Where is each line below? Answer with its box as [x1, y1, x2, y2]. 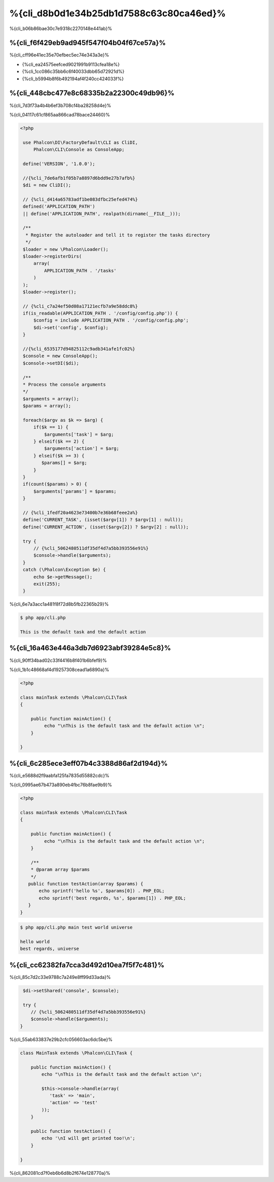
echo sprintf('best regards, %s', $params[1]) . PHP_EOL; [39, 895, 186, 901]
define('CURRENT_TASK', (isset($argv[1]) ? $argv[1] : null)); [23, 517, 184, 523]
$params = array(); [23, 403, 71, 409]
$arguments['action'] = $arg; [44, 446, 119, 451]
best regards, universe [20, 946, 80, 952]
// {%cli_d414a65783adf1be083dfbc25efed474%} [23, 196, 138, 202]
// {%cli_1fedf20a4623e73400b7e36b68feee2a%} [23, 510, 138, 515]
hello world [20, 939, 50, 944]
